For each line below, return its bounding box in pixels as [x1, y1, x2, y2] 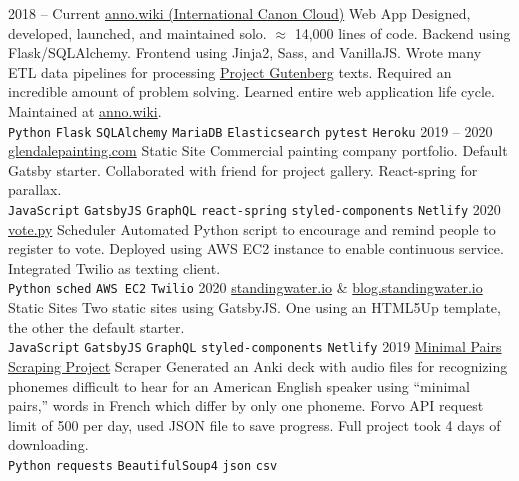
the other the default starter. [8, 316, 185, 337]
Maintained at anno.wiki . [8, 100, 162, 121]
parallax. [8, 179, 62, 200]
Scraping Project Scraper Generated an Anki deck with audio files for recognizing [8, 355, 508, 376]
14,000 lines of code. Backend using [294, 22, 511, 43]
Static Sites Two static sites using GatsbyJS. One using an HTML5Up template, [8, 297, 501, 318]
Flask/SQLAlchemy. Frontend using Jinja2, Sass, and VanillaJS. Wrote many [8, 42, 482, 63]
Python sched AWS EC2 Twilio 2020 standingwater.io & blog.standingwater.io [8, 277, 483, 298]
